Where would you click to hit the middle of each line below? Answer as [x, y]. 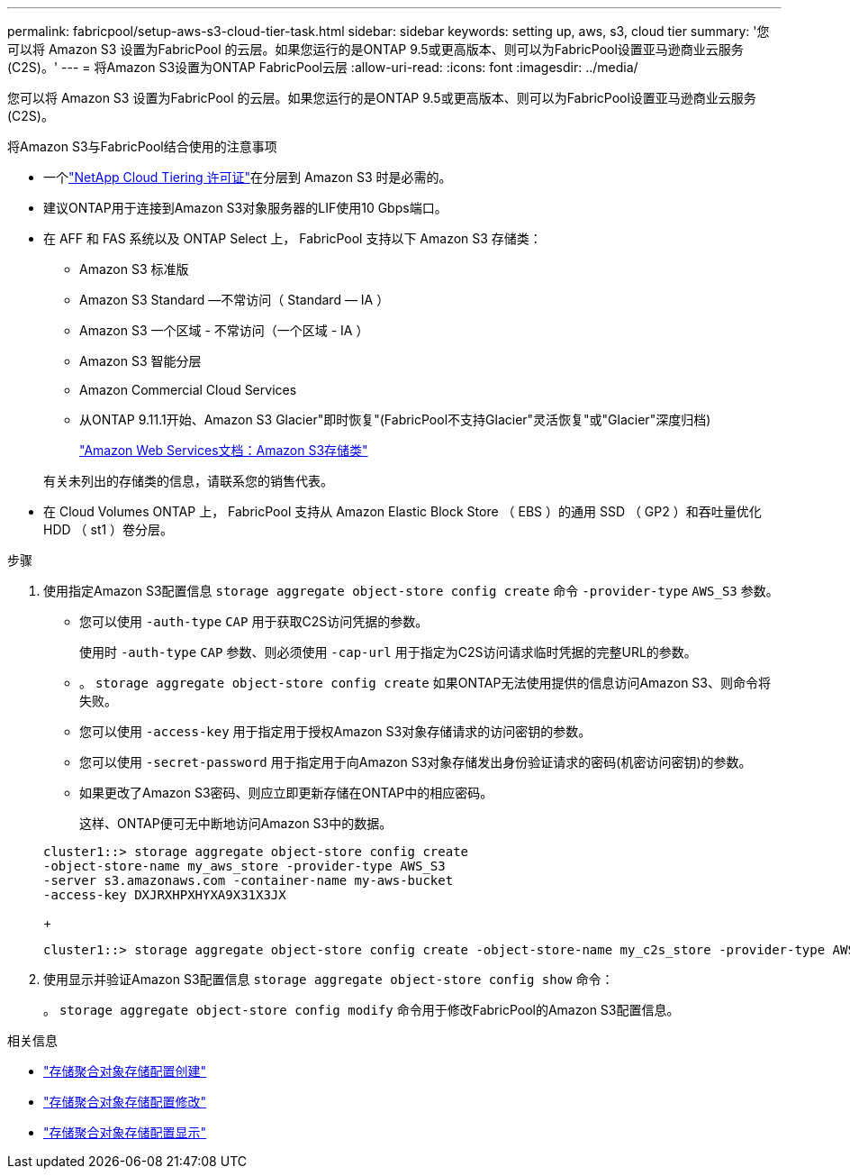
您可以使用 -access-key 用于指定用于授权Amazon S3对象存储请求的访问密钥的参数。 [335, 731]
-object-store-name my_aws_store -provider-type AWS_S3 [244, 866]
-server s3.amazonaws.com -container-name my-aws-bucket [249, 880]
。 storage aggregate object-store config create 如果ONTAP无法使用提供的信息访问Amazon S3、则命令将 [425, 683]
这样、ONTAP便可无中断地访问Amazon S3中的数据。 [236, 823]
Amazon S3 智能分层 [140, 361]
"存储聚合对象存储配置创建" [125, 1071]
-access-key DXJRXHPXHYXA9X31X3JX [165, 895]
